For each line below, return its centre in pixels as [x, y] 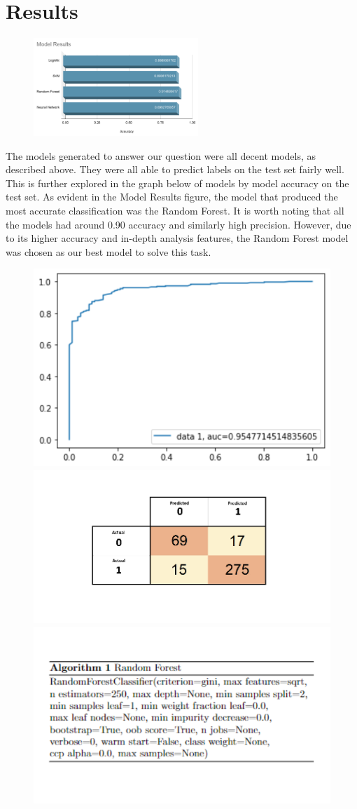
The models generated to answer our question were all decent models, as [161, 155]
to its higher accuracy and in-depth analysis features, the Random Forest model [177, 238]
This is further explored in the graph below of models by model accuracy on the [177, 183]
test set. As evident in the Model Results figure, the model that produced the [172, 197]
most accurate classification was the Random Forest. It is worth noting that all [175, 210]
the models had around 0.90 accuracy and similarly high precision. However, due [178, 224]
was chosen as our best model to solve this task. [108, 251]
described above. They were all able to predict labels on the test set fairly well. [175, 169]
